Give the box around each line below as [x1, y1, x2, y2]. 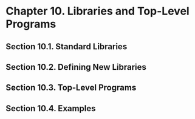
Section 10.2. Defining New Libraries [5, 62, 147, 72]
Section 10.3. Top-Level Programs [5, 83, 137, 93]
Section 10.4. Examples [5, 103, 96, 114]
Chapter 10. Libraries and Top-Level [5, 4, 190, 18]
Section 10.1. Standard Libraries [5, 41, 128, 52]
